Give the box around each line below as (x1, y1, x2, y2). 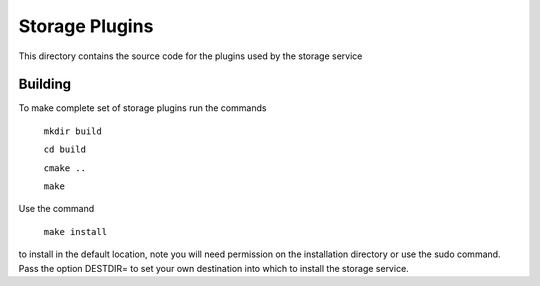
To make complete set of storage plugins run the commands (18, 102, 267, 114)
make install (43, 226, 108, 237)
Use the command (18, 203, 95, 215)
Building (18, 76, 72, 93)
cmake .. (43, 162, 87, 174)
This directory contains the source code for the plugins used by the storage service (18, 50, 363, 62)
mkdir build (43, 125, 102, 137)
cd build (43, 144, 87, 155)
